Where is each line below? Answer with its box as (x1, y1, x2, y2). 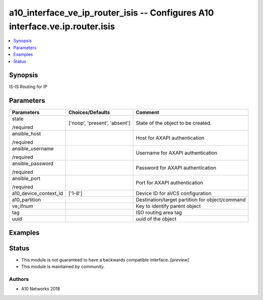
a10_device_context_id (12, 190, 63, 197)
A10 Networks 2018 (21, 286, 60, 292)
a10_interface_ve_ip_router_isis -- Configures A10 (9, 7, 214, 18)
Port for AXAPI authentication (135, 179, 204, 186)
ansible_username (12, 145, 54, 152)
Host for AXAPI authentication (135, 134, 205, 141)
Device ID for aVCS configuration (135, 190, 212, 197)
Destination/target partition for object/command (135, 196, 246, 203)
